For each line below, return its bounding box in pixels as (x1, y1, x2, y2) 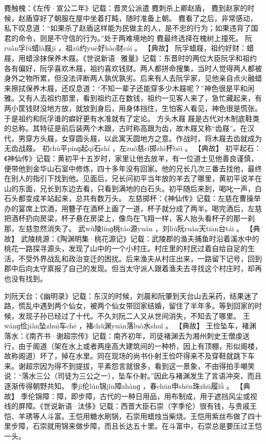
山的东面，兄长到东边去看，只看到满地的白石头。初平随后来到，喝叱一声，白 (4, 183, 262, 193)
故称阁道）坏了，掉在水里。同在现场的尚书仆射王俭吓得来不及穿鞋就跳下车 (4, 350, 255, 361)
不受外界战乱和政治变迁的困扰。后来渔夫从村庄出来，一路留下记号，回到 (18, 253, 262, 263)
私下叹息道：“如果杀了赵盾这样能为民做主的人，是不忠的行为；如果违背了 (4, 23, 251, 33)
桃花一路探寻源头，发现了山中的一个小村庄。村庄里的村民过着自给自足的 (4, 243, 248, 254)
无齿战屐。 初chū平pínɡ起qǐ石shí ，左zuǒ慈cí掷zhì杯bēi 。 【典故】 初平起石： (4, 143, 261, 153)
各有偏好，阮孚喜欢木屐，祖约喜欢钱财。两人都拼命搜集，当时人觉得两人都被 (4, 62, 262, 73)
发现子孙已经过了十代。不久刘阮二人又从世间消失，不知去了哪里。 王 (18, 310, 250, 321)
